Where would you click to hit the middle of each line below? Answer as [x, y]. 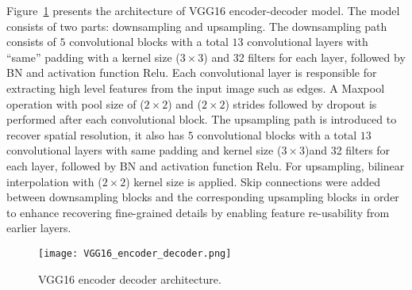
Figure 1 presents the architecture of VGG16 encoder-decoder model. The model [203, 10]
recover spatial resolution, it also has [96, 134]
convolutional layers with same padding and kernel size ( [144, 150]
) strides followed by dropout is [301, 103]
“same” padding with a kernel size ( [93, 57]
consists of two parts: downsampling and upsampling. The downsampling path [197, 26]
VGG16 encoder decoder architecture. [130, 279]
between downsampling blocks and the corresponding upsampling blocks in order [203, 197]
